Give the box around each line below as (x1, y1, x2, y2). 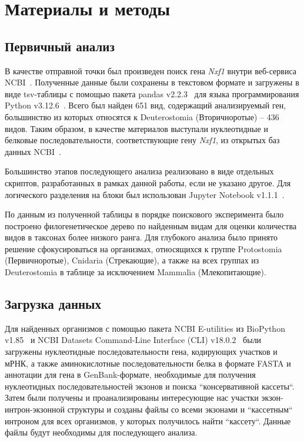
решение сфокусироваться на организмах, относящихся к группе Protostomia (5, 242, 282, 255)
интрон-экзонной (5, 403, 65, 415)
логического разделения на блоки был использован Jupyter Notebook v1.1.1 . (5, 188, 285, 200)
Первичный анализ (5, 37, 115, 55)
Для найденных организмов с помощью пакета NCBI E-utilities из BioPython (5, 322, 285, 334)
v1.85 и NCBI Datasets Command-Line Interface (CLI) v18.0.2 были (5, 334, 262, 346)
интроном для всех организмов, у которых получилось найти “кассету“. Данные (5, 414, 291, 427)
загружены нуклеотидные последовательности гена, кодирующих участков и (5, 345, 278, 358)
